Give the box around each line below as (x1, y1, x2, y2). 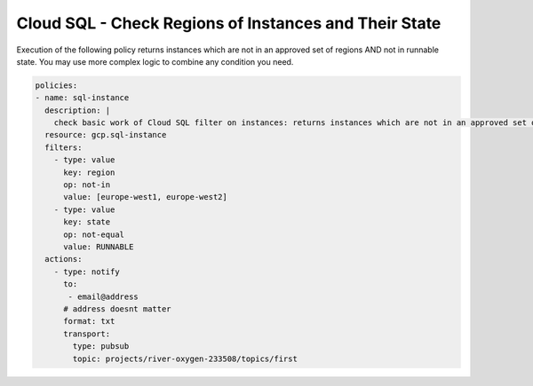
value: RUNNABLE (63, 242, 134, 252)
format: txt (63, 316, 115, 327)
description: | (44, 105, 111, 115)
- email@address (68, 291, 139, 302)
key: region (63, 167, 115, 177)
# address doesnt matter (63, 303, 172, 314)
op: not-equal (63, 229, 124, 240)
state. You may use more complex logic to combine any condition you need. (16, 56, 294, 67)
